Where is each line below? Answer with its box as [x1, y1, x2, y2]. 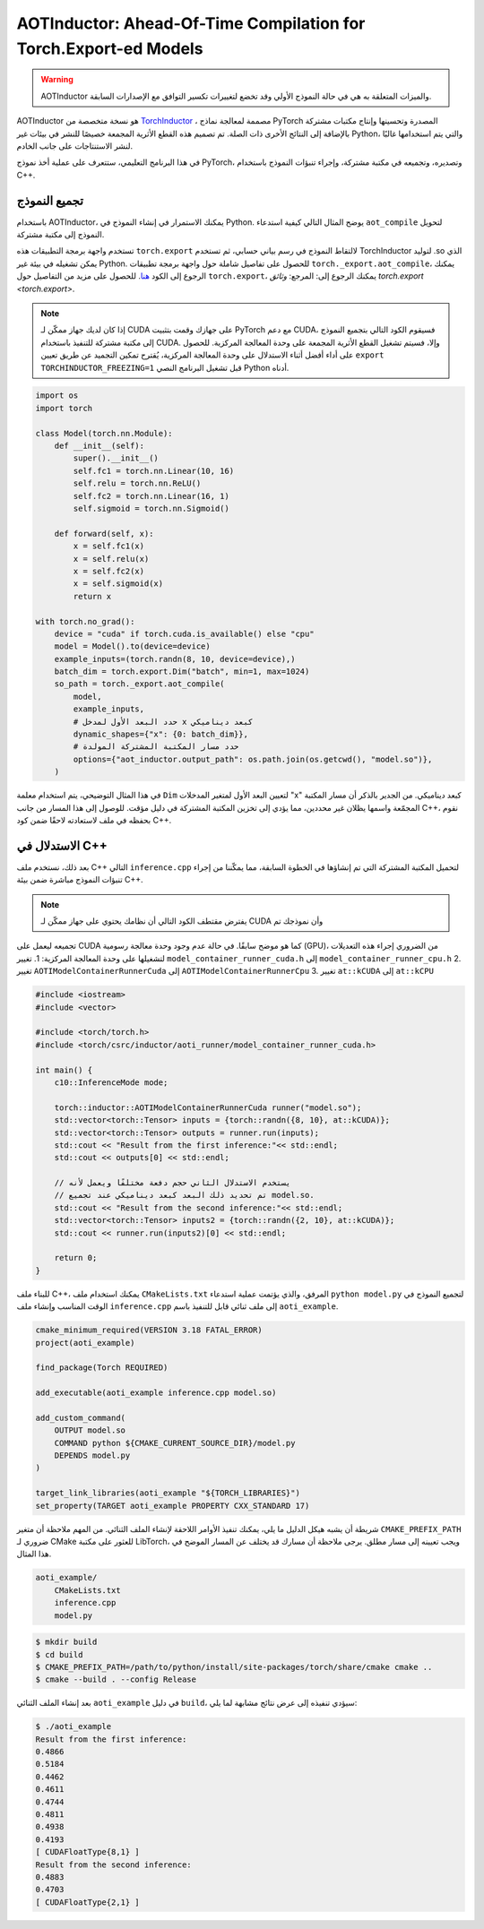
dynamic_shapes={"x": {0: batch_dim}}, [73, 729, 248, 739]
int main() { [35, 1064, 93, 1075]
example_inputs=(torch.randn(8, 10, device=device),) [54, 654, 296, 664]
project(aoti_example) [35, 1338, 135, 1348]
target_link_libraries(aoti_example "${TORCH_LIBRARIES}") [35, 1488, 300, 1498]
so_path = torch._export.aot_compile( [54, 679, 225, 689]
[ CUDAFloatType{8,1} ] [35, 1847, 141, 1857]
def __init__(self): [54, 441, 145, 452]
